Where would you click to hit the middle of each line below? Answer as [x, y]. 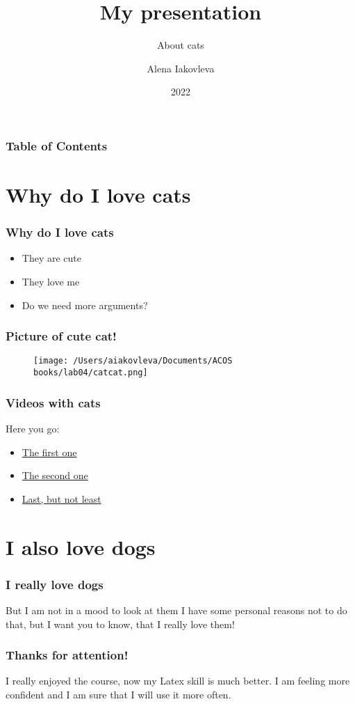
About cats [181, 45]
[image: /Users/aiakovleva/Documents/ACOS [133, 361]
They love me [51, 282]
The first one [49, 452]
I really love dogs [55, 584]
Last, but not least [61, 498]
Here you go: [33, 428]
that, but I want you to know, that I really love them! [120, 624]
